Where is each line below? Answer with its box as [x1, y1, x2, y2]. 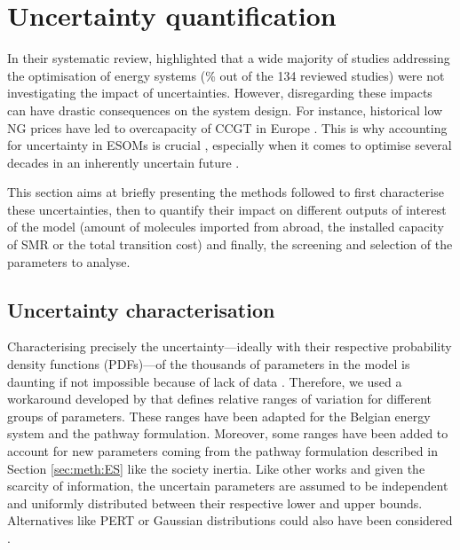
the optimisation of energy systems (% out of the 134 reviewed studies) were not [7, 66, 445, 84]
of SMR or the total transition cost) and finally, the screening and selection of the [7, 235, 453, 254]
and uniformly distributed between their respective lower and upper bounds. [7, 493, 423, 512]
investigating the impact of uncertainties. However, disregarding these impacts [7, 83, 432, 102]
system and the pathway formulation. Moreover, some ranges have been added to [7, 424, 448, 443]
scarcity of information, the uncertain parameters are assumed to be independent [7, 476, 448, 495]
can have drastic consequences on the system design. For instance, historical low [7, 100, 443, 119]
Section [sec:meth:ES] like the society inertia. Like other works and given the [7, 459, 425, 477]
